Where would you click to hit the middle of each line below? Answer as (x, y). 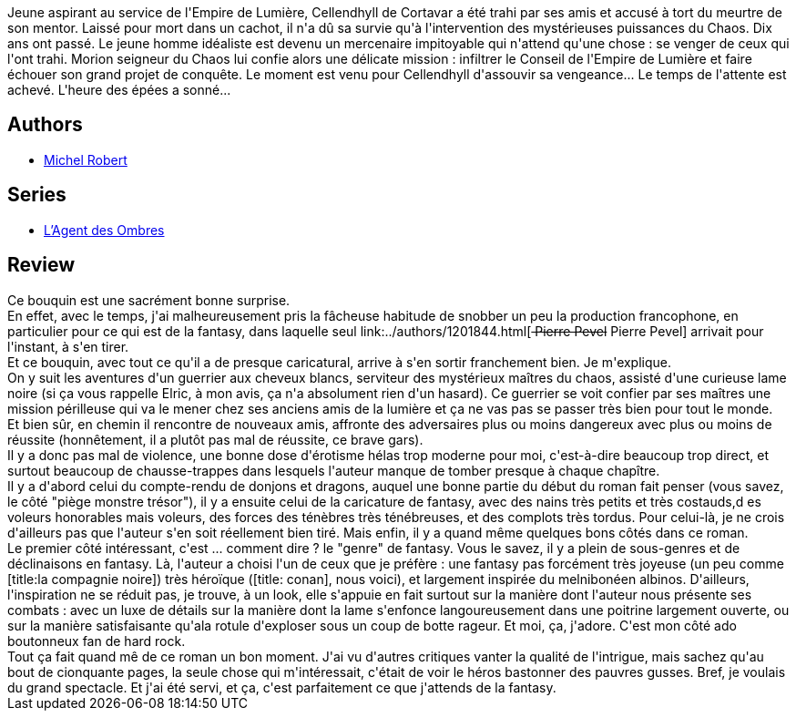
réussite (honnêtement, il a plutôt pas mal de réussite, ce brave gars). (215, 439)
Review (41, 265)
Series (37, 195)
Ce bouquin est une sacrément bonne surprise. (149, 300)
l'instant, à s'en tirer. (68, 346)
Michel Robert (86, 159)
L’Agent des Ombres (104, 230)
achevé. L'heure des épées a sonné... (119, 90)
